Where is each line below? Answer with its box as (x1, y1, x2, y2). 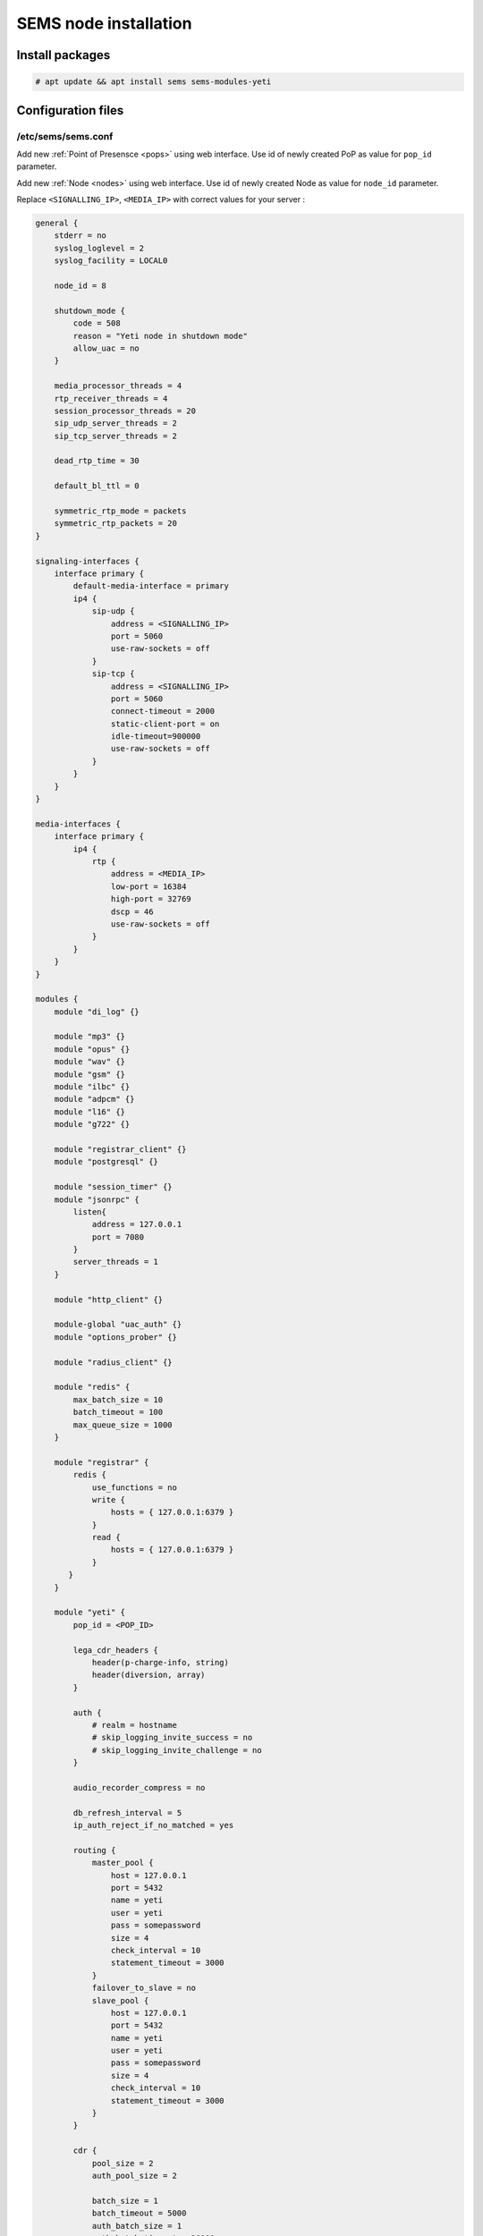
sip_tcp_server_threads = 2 (54, 430, 178, 441)
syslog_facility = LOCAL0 (54, 256, 168, 266)
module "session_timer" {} (54, 1182, 174, 1192)
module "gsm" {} (54, 1069, 125, 1080)
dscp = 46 (110, 906, 154, 917)
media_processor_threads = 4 (54, 381, 182, 391)
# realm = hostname (91, 1720, 178, 1730)
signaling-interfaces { (35, 555, 140, 566)
